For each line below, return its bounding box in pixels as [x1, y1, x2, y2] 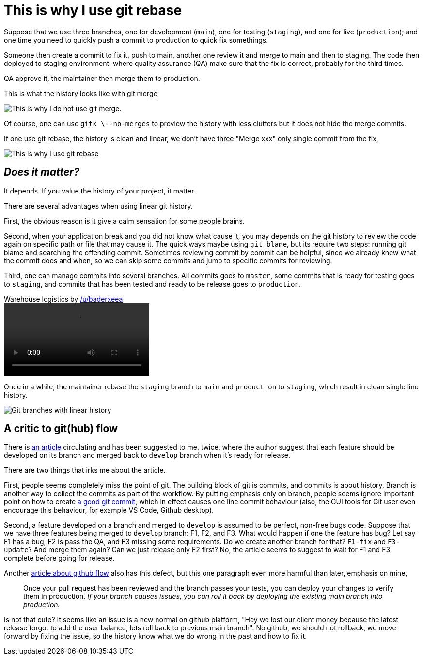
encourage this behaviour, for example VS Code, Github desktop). [4, 506, 214, 514]
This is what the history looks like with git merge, [4, 89, 159, 97]
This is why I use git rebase [4, 2, 182, 18]
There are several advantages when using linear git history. [4, 201, 193, 210]
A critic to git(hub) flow [4, 422, 118, 435]
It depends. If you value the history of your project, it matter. [4, 186, 196, 195]
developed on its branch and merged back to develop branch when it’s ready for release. [4, 451, 291, 460]
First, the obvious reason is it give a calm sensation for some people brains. [4, 216, 245, 225]
